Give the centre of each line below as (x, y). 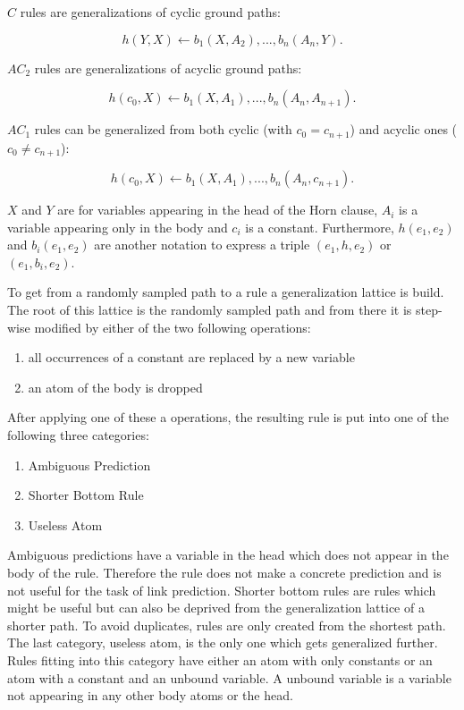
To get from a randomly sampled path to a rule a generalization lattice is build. (226, 292)
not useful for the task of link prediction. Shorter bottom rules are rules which (222, 590)
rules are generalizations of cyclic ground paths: (150, 12)
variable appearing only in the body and (118, 227)
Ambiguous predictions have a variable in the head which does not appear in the (228, 555)
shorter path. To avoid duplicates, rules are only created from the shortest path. (227, 625)
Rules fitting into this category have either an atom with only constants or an (220, 659)
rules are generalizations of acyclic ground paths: (168, 68)
